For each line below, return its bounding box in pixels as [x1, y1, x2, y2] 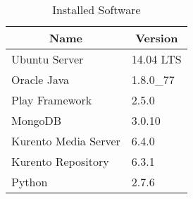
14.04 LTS [131, 51, 182, 67]
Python [11, 174, 48, 190]
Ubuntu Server [11, 51, 84, 67]
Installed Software [52, 1, 141, 18]
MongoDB [11, 112, 62, 128]
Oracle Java [11, 71, 70, 88]
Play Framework [11, 92, 92, 108]
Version [135, 30, 178, 46]
